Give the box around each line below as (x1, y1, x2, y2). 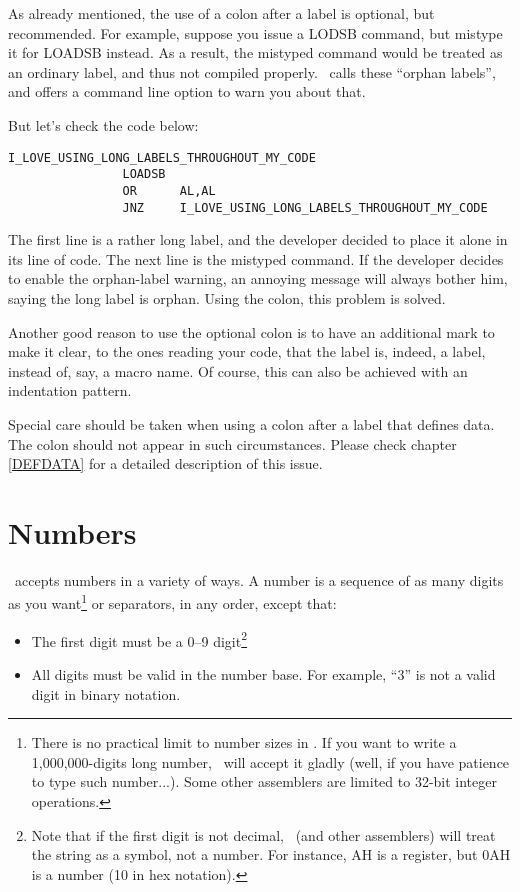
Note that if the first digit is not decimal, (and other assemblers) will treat (31, 824, 496, 845)
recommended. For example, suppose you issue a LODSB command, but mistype (8, 22, 503, 43)
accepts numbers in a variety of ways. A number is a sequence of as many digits (14, 569, 504, 590)
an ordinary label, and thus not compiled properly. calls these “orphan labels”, (8, 61, 496, 82)
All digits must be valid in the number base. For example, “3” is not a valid (31, 663, 496, 684)
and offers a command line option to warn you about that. (8, 81, 366, 102)
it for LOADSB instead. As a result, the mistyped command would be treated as (8, 42, 503, 63)
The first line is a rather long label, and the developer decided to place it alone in (8, 229, 508, 250)
